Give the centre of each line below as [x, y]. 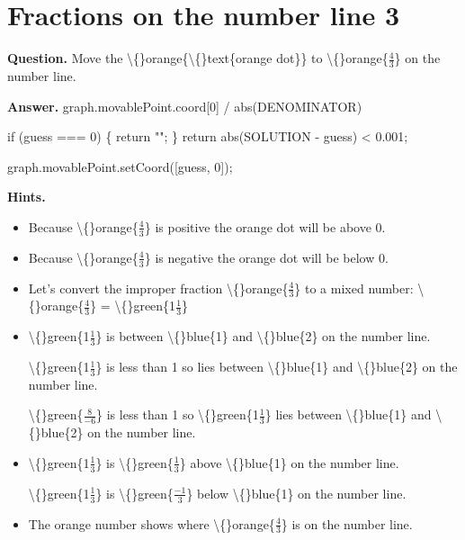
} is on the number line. [347, 523]
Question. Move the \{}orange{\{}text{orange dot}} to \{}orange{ [198, 58]
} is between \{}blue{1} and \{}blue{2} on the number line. [263, 336]
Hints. [27, 197]
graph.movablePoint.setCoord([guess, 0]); [120, 166]
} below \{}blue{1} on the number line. [296, 493]
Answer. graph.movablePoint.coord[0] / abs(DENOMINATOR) [185, 106]
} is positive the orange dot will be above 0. [265, 226]
